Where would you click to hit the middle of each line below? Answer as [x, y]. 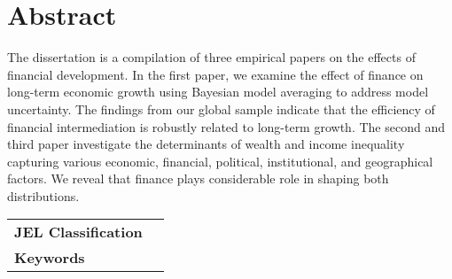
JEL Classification [78, 232]
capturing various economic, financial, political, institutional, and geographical [220, 161]
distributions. [43, 195]
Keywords [50, 258]
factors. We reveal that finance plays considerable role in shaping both [198, 178]
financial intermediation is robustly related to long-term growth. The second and [226, 126]
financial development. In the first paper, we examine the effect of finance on [215, 74]
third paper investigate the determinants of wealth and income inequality [206, 144]
